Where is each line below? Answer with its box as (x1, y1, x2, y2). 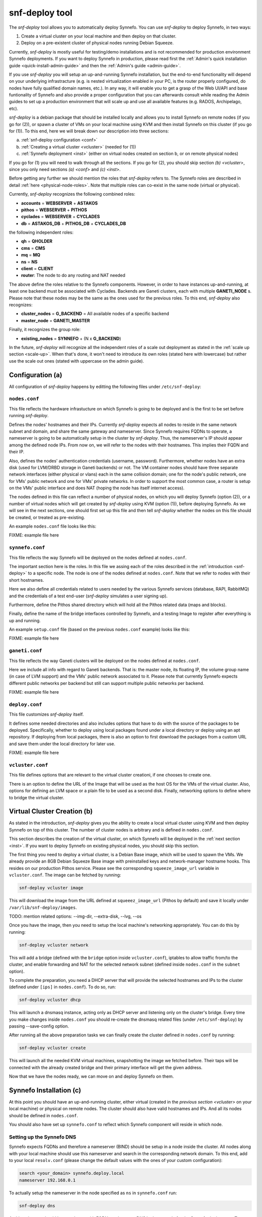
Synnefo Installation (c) (9, 1086, 82, 1094)
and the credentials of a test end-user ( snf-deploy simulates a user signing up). (9, 593, 168, 599)
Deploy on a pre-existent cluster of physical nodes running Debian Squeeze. (21, 40, 174, 46)
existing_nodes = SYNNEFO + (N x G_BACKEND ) (21, 335, 121, 341)
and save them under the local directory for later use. (9, 740, 115, 747)
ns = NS (21, 258, 38, 265)
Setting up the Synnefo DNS (9, 1134, 77, 1141)
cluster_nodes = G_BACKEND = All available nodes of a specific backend (21, 311, 169, 316)
